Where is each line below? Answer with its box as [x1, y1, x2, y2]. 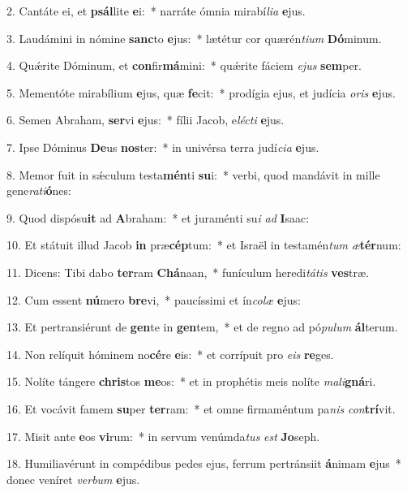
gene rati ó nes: [6, 182, 71, 199]
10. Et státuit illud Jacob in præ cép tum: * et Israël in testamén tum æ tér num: [6, 236, 401, 253]
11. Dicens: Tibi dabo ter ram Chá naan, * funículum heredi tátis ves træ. [6, 263, 370, 280]
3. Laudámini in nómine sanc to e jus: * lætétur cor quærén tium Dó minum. [6, 29, 382, 46]
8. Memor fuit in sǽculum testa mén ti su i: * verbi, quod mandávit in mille [6, 166, 380, 183]
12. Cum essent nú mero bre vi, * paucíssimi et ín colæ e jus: [6, 291, 301, 308]
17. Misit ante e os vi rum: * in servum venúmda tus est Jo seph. [6, 427, 320, 444]
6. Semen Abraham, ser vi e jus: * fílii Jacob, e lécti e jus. [6, 111, 285, 128]
